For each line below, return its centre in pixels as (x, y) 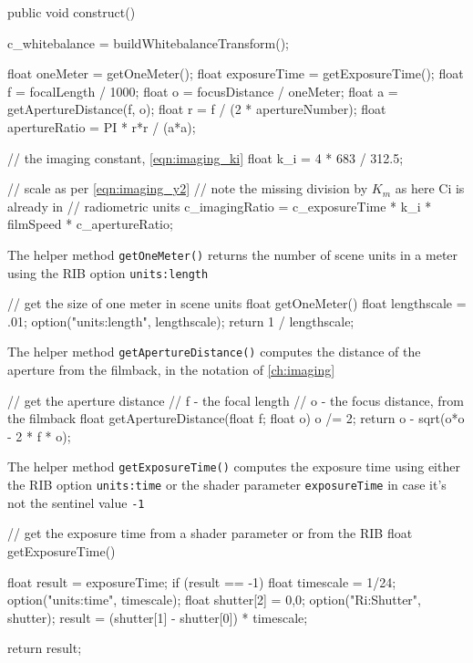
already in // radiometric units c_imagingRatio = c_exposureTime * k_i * (220, 206)
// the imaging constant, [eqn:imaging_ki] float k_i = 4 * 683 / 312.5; (206, 157)
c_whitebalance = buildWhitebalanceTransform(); (148, 42)
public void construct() (72, 12)
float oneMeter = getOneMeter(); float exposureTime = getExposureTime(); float (236, 73)
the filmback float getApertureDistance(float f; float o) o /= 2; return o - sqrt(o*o (236, 418)
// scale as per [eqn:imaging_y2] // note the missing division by (188, 188)
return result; (45, 648)
